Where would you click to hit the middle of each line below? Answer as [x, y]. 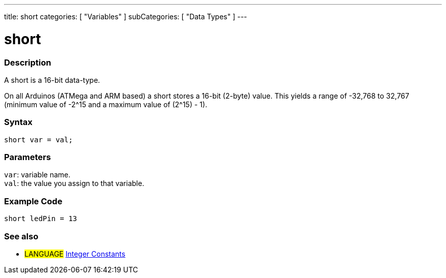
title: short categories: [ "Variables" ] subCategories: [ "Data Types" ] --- [126, 17]
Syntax [18, 122]
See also [21, 236]
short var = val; [38, 140]
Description [28, 62]
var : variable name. [37, 175]
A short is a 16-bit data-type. [52, 80]
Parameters [27, 157]
